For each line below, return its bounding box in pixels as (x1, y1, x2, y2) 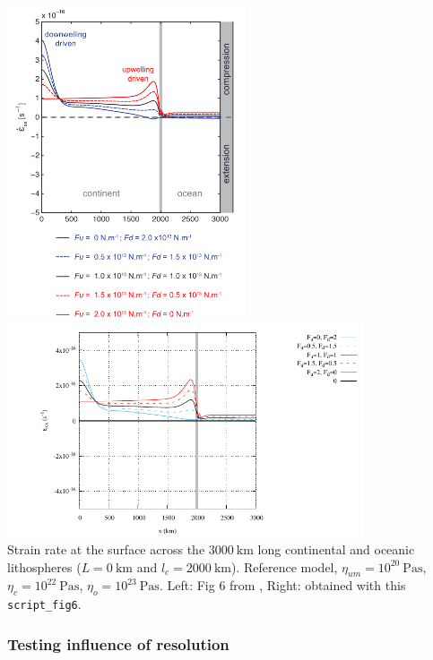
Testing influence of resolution (7, 632, 229, 655)
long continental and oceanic (257, 540, 415, 559)
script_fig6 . (7, 595, 82, 613)
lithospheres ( (7, 557, 82, 576)
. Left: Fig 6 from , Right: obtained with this (159, 576, 406, 595)
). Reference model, (230, 557, 338, 576)
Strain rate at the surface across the (7, 540, 205, 559)
